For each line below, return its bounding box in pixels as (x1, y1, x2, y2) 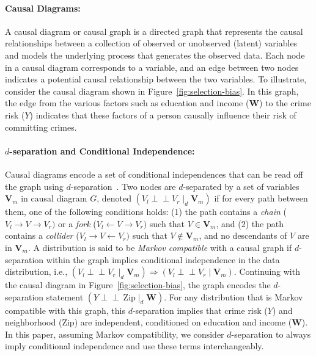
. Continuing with (233, 265, 300, 278)
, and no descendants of (199, 229, 287, 242)
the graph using (5, 180, 64, 192)
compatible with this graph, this (5, 303, 125, 316)
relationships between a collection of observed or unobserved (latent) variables (5, 37, 298, 49)
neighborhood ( (5, 316, 62, 329)
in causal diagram (21, 192, 87, 205)
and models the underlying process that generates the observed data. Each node (5, 48, 305, 61)
